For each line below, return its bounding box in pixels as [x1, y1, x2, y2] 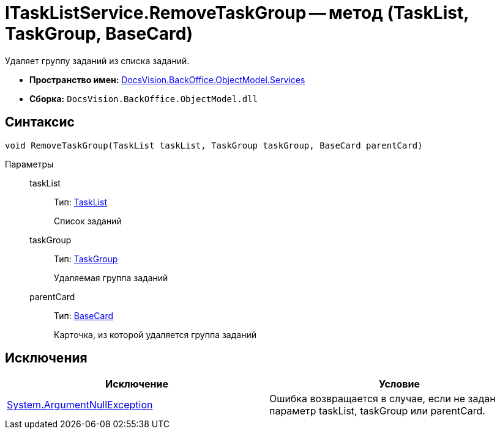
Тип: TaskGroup [54, 253, 118, 264]
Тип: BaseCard [54, 310, 114, 321]
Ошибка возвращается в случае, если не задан [269, 392, 496, 405]
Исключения [5, 350, 88, 366]
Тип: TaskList [54, 196, 107, 207]
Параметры [5, 158, 54, 169]
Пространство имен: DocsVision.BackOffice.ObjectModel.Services [29, 74, 305, 85]
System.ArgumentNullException [7, 399, 153, 411]
